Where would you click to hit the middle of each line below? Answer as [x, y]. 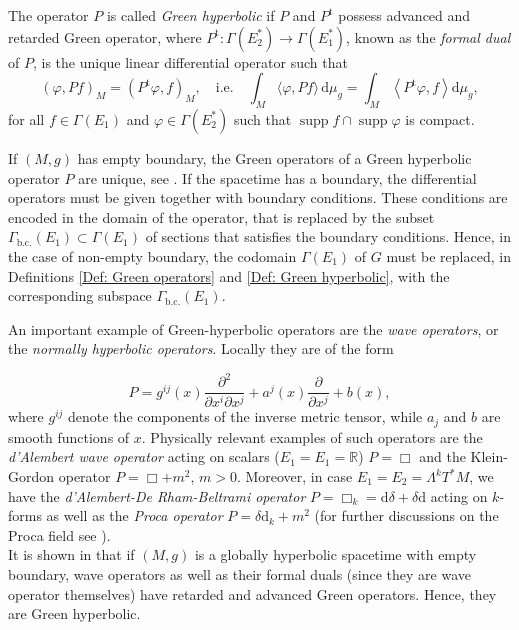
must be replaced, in [448, 255]
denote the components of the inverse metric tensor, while [245, 416]
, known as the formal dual [428, 36]
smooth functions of [69, 436]
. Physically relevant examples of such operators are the [312, 436]
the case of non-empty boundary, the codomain [152, 255]
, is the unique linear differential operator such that [190, 61]
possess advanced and [404, 15]
